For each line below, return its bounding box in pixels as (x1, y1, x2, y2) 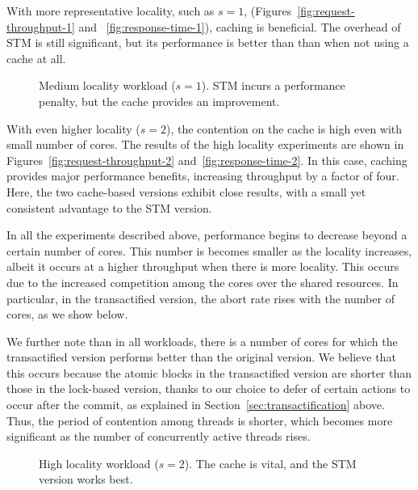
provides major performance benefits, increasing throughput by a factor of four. (6, 167, 399, 184)
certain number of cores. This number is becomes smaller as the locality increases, (6, 242, 412, 259)
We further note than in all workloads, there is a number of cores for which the (6, 332, 398, 349)
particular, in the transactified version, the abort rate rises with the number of (6, 289, 395, 306)
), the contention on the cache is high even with (165, 120, 403, 137)
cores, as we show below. (6, 306, 128, 323)
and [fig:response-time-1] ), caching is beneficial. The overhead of (78, 18, 401, 35)
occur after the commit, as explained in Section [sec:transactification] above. (6, 396, 385, 413)
